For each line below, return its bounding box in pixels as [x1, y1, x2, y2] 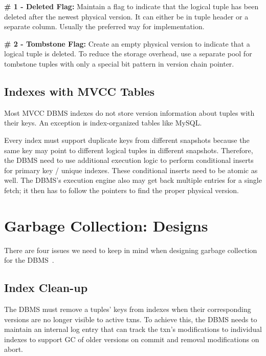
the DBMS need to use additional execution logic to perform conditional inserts [4, 155, 254, 165]
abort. [4, 344, 24, 354]
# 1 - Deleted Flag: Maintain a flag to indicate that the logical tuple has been [4, 1, 259, 11]
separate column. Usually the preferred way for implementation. [4, 21, 205, 32]
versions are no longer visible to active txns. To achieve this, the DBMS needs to [4, 313, 257, 324]
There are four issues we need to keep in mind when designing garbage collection [4, 244, 257, 255]
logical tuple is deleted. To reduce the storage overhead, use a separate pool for [4, 48, 252, 59]
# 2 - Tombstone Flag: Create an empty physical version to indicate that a [4, 38, 250, 49]
